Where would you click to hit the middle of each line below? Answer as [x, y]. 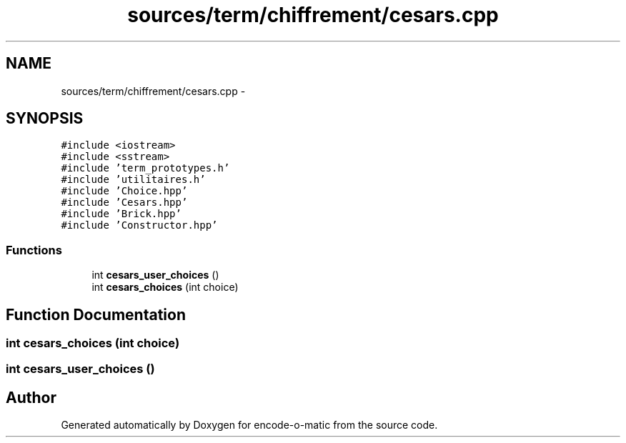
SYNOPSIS [45, 119]
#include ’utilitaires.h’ [133, 180]
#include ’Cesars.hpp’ [124, 203]
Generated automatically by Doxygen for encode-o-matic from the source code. [249, 425]
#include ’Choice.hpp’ [124, 191]
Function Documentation [96, 314]
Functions [34, 250]
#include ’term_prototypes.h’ [145, 168]
